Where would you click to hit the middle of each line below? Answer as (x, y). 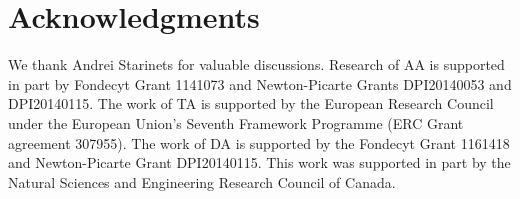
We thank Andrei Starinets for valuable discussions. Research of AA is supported (256, 64)
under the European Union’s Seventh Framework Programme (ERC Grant (236, 122)
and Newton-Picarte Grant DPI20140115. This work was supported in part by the (259, 162)
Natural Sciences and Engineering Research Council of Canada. (202, 181)
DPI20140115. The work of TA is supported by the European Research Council (251, 103)
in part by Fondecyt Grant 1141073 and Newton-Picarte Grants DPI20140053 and (260, 83)
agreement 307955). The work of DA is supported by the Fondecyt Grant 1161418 (259, 142)
